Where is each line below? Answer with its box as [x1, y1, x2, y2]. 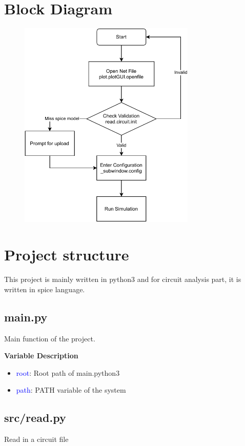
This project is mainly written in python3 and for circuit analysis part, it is [4, 274, 241, 285]
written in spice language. [4, 283, 85, 294]
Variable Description [4, 350, 78, 361]
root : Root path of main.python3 [16, 367, 120, 378]
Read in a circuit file [4, 434, 69, 444]
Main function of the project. [4, 333, 95, 343]
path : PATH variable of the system [16, 384, 126, 395]
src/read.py [4, 410, 66, 425]
